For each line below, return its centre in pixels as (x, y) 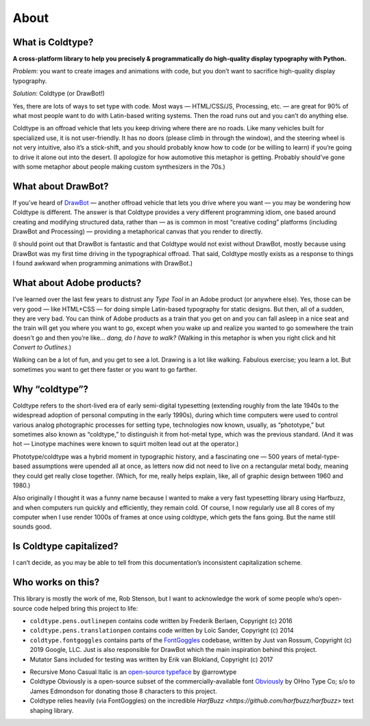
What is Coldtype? (53, 42)
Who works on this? (56, 582)
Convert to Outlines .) (42, 347)
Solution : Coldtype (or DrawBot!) (59, 93)
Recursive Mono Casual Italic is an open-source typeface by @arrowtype (133, 672)
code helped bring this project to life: (86, 608)
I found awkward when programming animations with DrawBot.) (103, 264)
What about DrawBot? (61, 186)
